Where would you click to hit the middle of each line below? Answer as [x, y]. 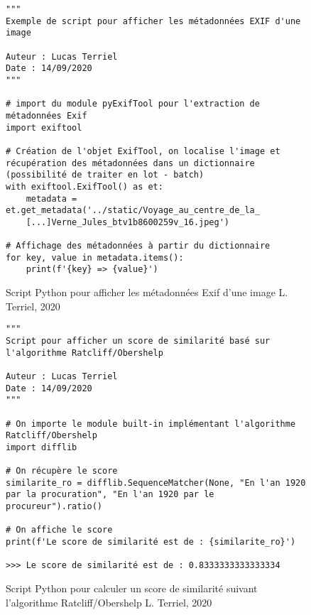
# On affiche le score [59, 530]
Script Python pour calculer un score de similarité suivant [132, 588]
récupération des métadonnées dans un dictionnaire [130, 163]
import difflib [42, 447]
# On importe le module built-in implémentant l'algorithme [151, 424]
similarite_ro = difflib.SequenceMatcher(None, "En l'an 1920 [156, 483]
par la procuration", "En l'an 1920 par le [110, 495]
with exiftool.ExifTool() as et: [84, 186]
